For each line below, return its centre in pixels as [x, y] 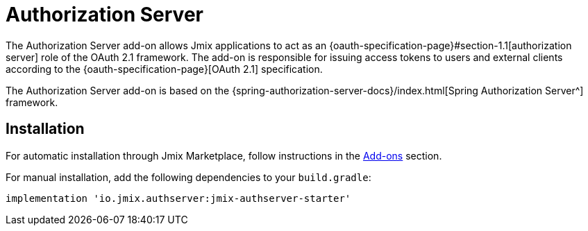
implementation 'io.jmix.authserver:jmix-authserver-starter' [178, 198]
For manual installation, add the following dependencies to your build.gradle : [188, 177]
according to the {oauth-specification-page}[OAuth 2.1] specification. [164, 69]
